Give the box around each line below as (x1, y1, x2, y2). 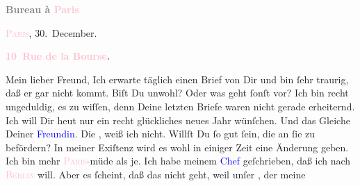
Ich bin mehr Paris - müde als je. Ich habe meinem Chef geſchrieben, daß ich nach (6, 153, 351, 168)
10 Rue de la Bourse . (6, 49, 111, 63)
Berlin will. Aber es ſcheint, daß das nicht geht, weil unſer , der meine (6, 167, 306, 181)
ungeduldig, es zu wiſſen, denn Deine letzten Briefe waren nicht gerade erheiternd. (6, 99, 355, 113)
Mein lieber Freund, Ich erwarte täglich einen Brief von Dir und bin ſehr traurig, (6, 71, 349, 86)
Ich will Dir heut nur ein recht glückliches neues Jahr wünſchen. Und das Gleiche (6, 112, 350, 127)
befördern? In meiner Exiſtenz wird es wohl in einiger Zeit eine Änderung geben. (6, 139, 349, 154)
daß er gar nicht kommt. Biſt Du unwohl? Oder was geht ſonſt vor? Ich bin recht (6, 85, 349, 100)
